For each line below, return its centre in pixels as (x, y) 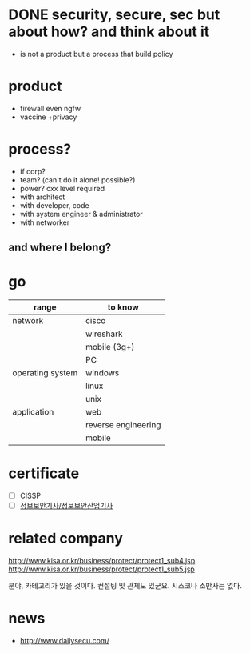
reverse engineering (123, 425)
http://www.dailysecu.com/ (65, 641)
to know (123, 307)
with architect (42, 197)
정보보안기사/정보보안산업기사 (66, 506)
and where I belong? (60, 248)
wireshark (104, 334)
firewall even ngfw (50, 108)
